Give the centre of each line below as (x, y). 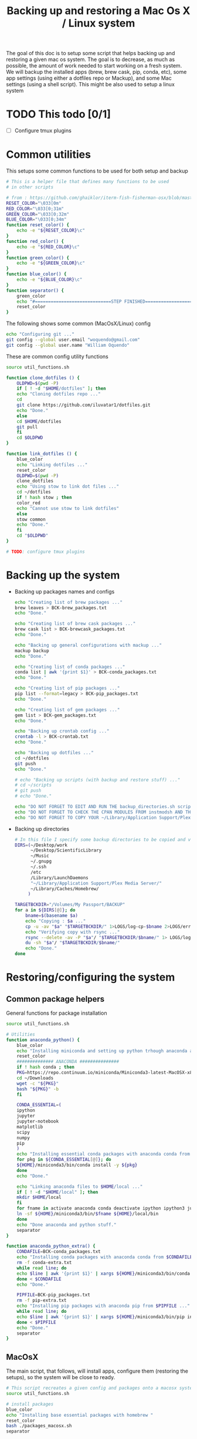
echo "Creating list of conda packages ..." (70, 667)
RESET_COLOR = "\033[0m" (34, 203)
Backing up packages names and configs (64, 592)
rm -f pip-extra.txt (42, 1300)
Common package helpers (55, 999)
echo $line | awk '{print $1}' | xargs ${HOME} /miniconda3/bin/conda (103, 1274)
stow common (31, 519)
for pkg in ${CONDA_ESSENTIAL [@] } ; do (64, 1160)
